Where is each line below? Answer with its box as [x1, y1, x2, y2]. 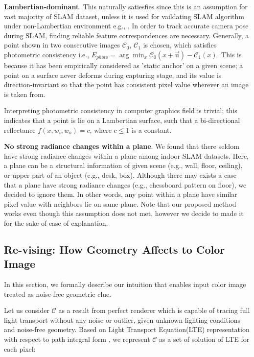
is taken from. [4, 89, 46, 99]
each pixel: [4, 343, 36, 354]
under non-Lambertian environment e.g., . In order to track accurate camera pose [4, 21, 249, 31]
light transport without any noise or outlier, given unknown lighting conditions [4, 314, 241, 325]
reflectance [4, 124, 36, 135]
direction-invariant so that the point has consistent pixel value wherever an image [4, 79, 249, 90]
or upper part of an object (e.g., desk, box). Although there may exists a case [4, 169, 236, 180]
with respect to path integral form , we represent [4, 334, 150, 344]
